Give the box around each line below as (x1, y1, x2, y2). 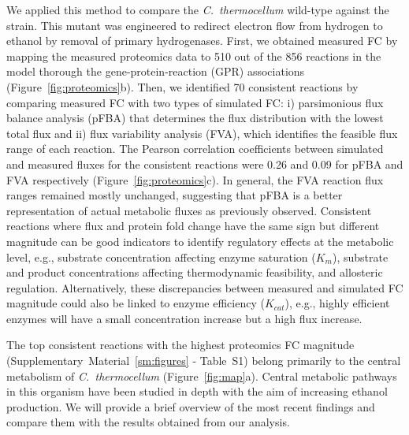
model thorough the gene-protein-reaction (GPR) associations (6, 63, 305, 80)
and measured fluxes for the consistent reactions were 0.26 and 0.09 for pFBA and (6, 155, 403, 172)
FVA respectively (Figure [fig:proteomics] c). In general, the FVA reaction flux (6, 171, 384, 188)
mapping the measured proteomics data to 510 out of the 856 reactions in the (6, 47, 381, 64)
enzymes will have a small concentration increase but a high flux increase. (6, 310, 363, 326)
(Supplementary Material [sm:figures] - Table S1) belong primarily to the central (6, 352, 401, 369)
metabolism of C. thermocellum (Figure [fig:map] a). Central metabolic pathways (6, 367, 397, 384)
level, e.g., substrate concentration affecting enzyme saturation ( (6, 248, 316, 265)
